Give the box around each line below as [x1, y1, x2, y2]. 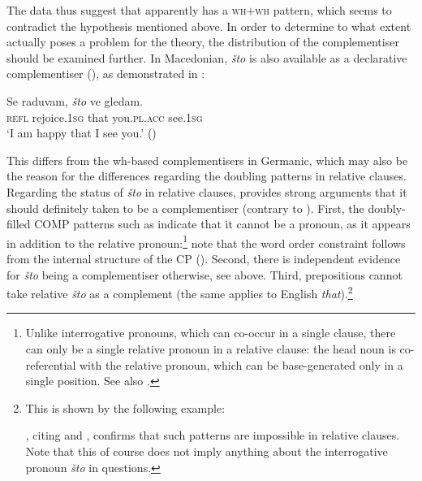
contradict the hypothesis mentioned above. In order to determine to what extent [6, 17, 411, 34]
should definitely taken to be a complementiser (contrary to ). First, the [6, 199, 364, 216]
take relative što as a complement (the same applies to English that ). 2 [6, 283, 353, 301]
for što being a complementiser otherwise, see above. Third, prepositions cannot [6, 266, 403, 283]
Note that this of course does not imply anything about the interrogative [25, 442, 388, 459]
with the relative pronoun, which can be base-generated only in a [79, 356, 403, 373]
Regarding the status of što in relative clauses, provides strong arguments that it [6, 183, 407, 200]
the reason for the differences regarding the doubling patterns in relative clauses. [6, 167, 407, 184]
